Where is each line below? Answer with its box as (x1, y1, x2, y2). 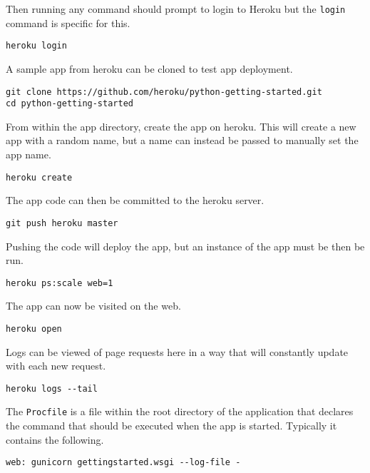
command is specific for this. (6, 15, 130, 30)
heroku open (6, 323, 62, 334)
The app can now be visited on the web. (6, 298, 181, 313)
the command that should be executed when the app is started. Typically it (6, 418, 337, 433)
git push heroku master (6, 218, 118, 228)
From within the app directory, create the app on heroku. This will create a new (6, 118, 356, 133)
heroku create (6, 172, 73, 183)
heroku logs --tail (6, 383, 98, 394)
